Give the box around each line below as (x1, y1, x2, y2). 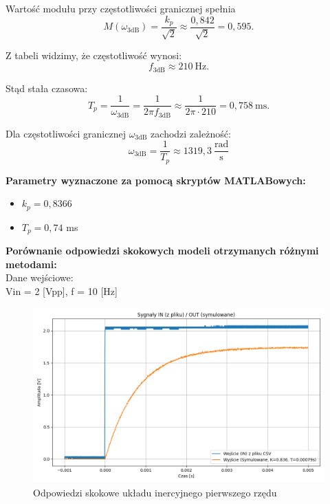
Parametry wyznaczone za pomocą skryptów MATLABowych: (5, 173, 306, 187)
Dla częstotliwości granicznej (5, 126, 126, 140)
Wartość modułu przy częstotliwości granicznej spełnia (5, 1, 236, 15)
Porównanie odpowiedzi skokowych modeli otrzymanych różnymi (5, 243, 319, 258)
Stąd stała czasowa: (5, 80, 88, 95)
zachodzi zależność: (151, 126, 231, 140)
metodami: (5, 256, 57, 271)
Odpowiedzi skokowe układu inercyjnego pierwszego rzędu (33, 485, 277, 499)
